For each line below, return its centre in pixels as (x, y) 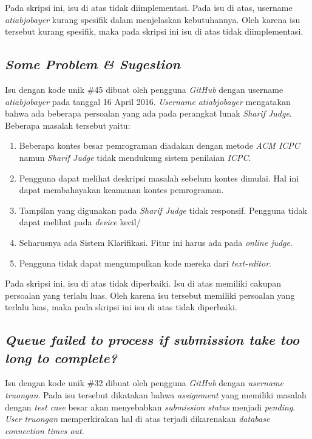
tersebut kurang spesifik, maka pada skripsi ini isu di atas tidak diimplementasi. (154, 31)
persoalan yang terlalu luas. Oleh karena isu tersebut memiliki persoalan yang (150, 295)
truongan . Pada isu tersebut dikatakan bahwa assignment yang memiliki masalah (156, 395)
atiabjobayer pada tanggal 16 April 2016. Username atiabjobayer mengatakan (148, 101)
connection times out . (45, 430)
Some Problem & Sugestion (93, 64)
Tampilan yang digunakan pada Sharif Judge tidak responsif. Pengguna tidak (163, 210)
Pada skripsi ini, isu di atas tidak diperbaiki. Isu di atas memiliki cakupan (143, 283)
